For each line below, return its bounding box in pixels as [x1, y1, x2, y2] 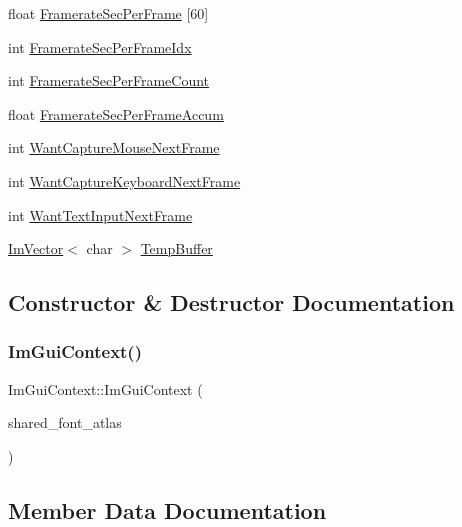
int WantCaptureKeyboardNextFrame [8, 170, 241, 191]
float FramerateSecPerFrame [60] [8, 3, 209, 23]
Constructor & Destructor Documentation [8, 287, 455, 318]
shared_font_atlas [8, 412, 122, 433]
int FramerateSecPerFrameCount [8, 70, 210, 91]
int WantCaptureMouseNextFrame [8, 137, 220, 158]
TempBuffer [140, 238, 213, 259]
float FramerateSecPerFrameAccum [8, 103, 224, 124]
